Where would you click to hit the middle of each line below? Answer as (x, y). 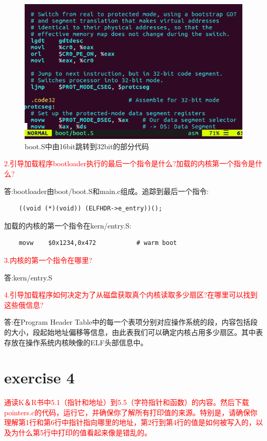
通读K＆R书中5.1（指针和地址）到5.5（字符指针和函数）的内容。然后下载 (127, 402)
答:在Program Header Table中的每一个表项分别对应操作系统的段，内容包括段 (131, 322)
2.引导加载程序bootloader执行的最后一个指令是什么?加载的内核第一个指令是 (130, 163)
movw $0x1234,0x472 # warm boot (98, 243)
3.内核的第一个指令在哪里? (48, 260)
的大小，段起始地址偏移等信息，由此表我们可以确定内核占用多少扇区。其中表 (133, 332)
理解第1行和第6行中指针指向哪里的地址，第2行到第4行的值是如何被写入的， (130, 422)
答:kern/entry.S (28, 277)
